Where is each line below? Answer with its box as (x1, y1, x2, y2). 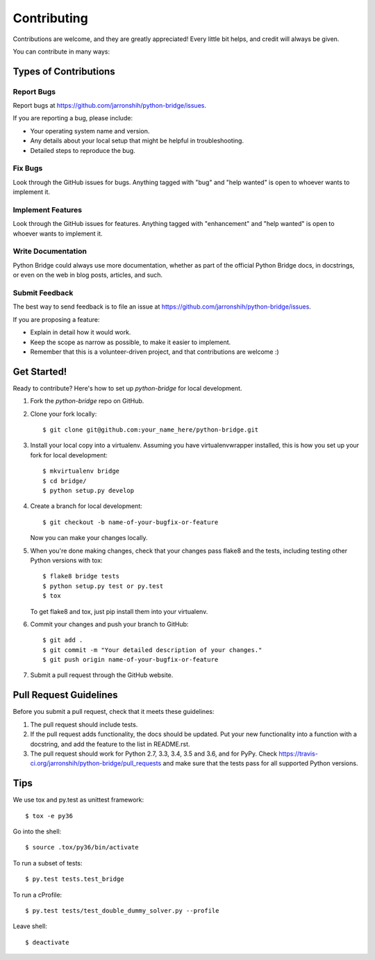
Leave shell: (12, 922, 48, 931)
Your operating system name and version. (30, 127, 150, 135)
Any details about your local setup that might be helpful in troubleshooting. (30, 136, 244, 145)
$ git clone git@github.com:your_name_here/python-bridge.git (42, 426, 259, 434)
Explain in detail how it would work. (30, 328, 131, 336)
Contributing (12, 10, 88, 26)
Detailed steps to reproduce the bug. (30, 146, 135, 154)
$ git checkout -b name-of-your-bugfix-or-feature (42, 518, 219, 526)
